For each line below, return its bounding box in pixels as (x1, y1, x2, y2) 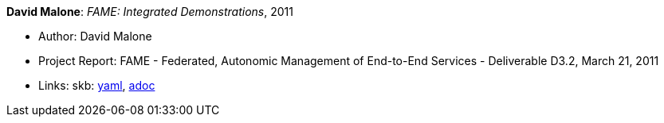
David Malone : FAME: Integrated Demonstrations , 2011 (6, 5, 293, 18)
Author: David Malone (38, 29, 152, 43)
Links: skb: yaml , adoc (38, 79, 155, 92)
